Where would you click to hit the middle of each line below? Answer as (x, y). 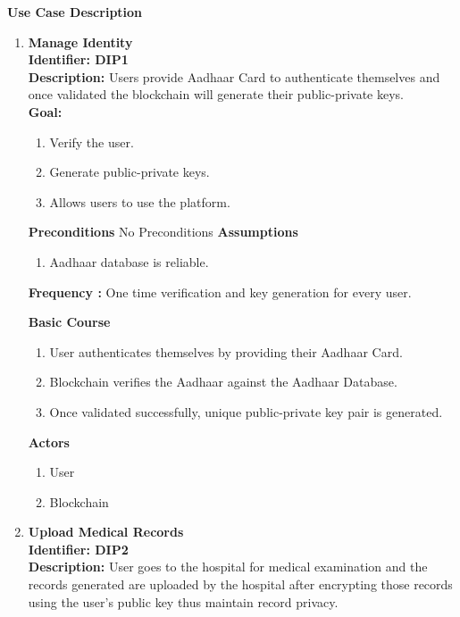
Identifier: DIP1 (78, 59)
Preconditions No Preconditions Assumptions (163, 232)
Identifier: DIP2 (78, 549)
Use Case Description (75, 12)
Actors (49, 442)
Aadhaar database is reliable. (129, 261)
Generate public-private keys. (130, 172)
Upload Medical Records (106, 532)
